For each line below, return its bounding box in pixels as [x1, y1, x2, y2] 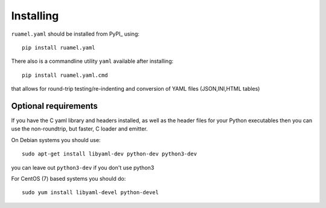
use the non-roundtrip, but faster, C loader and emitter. [11, 125, 148, 132]
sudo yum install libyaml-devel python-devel [22, 189, 159, 196]
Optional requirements [11, 100, 98, 111]
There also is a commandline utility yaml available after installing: [11, 57, 174, 65]
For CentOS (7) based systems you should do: [11, 175, 126, 182]
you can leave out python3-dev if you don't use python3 [11, 164, 155, 171]
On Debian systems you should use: [11, 136, 101, 143]
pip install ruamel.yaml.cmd [22, 71, 108, 79]
